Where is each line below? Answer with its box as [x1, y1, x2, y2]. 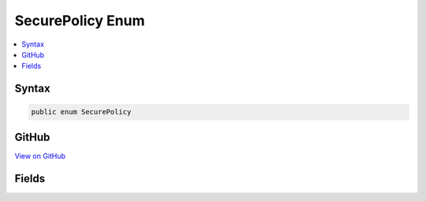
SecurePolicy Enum [14, 12, 145, 29]
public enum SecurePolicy [31, 107, 132, 117]
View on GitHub [14, 151, 66, 161]
